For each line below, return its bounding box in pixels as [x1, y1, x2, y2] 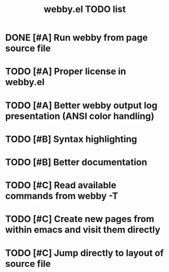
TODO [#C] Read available [5, 180, 117, 191]
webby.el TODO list [43, 4, 126, 15]
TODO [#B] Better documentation [5, 156, 147, 168]
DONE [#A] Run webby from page [5, 32, 148, 43]
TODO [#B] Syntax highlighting [5, 133, 137, 145]
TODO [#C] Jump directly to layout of [5, 247, 164, 258]
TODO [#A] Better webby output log [5, 99, 158, 111]
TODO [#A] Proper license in [5, 66, 126, 77]
